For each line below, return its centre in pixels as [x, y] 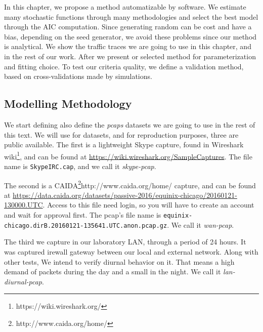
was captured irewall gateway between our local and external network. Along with [131, 251]
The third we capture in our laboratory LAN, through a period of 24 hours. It [125, 242]
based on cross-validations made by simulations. [78, 76]
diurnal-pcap [23, 281]
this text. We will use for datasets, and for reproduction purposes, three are [121, 134]
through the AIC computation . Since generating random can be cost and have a [128, 27]
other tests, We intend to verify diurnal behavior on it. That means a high [119, 261]
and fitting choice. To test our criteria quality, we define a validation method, [124, 66]
